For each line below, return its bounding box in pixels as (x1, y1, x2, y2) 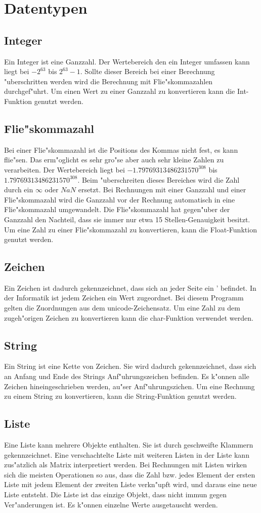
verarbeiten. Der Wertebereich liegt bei (4, 164, 125, 175)
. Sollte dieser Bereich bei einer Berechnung (80, 66, 215, 77)
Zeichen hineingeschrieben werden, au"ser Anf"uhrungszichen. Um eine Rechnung (4, 381, 255, 391)
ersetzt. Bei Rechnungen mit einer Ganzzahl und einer (78, 184, 246, 195)
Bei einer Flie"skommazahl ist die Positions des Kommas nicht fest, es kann (4, 144, 238, 155)
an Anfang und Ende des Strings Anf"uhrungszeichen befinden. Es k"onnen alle (4, 371, 249, 382)
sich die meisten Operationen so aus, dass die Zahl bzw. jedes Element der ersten (4, 469, 255, 480)
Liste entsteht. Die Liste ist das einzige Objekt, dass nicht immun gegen (4, 489, 227, 500)
